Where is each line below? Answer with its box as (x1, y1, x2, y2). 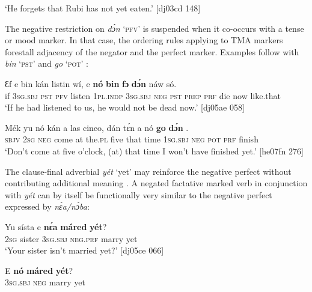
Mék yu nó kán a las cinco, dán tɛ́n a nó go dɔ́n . (5, 121, 189, 133)
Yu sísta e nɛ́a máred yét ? (5, 220, 107, 233)
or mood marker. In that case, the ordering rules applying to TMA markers (5, 34, 283, 46)
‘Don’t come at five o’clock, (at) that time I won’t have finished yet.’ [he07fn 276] (5, 144, 304, 157)
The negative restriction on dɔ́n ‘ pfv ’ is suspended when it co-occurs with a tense (5, 22, 304, 34)
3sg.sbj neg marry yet (5, 276, 85, 288)
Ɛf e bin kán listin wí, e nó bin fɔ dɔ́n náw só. (5, 77, 177, 90)
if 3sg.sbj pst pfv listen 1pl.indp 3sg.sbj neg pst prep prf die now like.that (5, 89, 281, 102)
